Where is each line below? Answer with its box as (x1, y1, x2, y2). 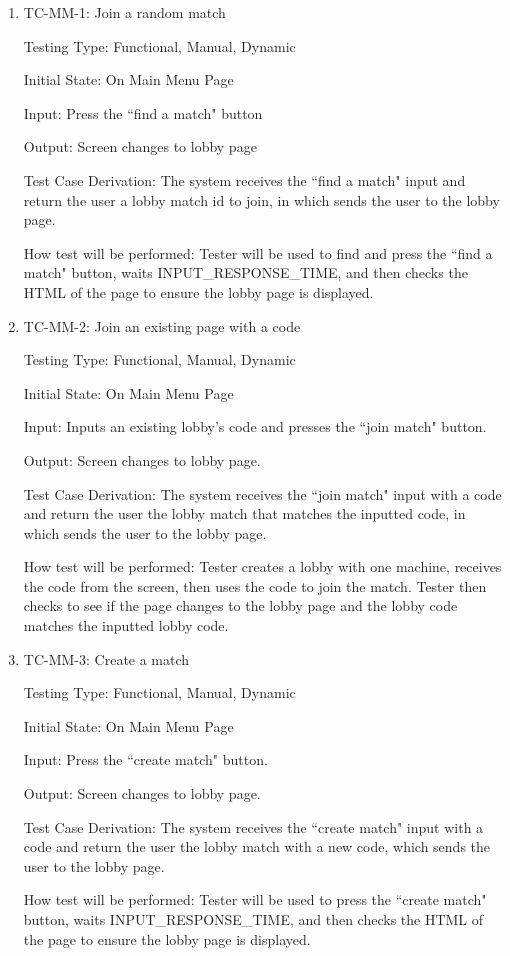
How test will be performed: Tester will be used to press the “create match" (23, 889, 487, 910)
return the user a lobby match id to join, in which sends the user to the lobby (23, 189, 500, 210)
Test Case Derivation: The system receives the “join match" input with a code (23, 483, 502, 504)
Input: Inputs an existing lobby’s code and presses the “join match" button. (23, 416, 487, 437)
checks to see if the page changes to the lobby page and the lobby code (23, 595, 458, 616)
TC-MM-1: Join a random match (23, 2, 226, 22)
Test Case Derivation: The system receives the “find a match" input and (23, 169, 466, 190)
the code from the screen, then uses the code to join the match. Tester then (23, 575, 487, 596)
